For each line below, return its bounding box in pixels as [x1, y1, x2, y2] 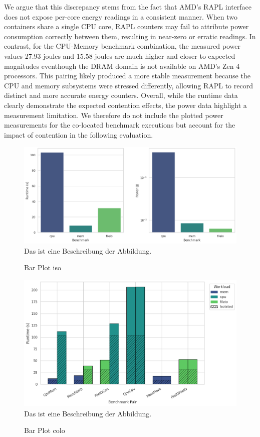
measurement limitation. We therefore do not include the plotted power [4, 110, 223, 120]
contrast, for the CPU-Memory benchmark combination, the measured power [4, 41, 240, 51]
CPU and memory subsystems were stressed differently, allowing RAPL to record [4, 80, 253, 90]
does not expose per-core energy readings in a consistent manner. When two [4, 11, 238, 22]
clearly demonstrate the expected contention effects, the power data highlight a [4, 99, 247, 110]
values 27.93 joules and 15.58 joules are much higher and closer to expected [4, 50, 235, 61]
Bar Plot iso [24, 262, 62, 273]
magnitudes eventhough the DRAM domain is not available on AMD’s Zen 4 [4, 60, 240, 71]
